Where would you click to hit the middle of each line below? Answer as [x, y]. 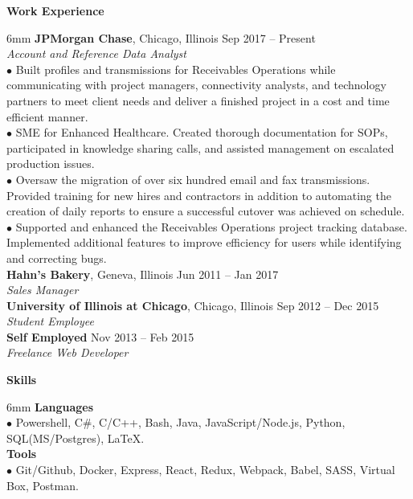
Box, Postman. [43, 485]
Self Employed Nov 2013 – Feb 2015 [100, 336]
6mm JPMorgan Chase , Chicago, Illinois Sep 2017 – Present [161, 37]
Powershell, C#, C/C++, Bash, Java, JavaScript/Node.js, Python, [180, 422]
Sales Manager [43, 290]
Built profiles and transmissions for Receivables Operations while [176, 69]
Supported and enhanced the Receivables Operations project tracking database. [211, 226]
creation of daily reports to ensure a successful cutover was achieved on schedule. [206, 211]
